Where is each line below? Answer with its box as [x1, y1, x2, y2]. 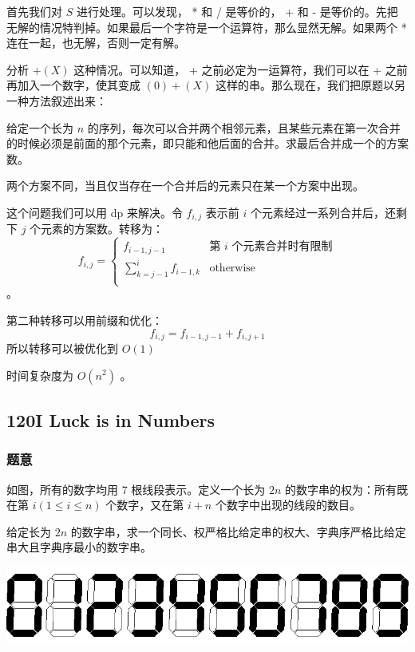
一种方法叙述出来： [6, 92, 107, 109]
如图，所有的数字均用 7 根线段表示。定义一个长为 [6, 480, 266, 497]
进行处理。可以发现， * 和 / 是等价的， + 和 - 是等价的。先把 [76, 3, 398, 19]
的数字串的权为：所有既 [285, 480, 409, 497]
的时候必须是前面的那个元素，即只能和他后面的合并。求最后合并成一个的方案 [6, 135, 409, 152]
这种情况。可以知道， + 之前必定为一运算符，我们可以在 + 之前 [73, 61, 408, 77]
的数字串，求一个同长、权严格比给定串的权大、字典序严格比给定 [70, 523, 406, 539]
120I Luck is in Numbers [6, 407, 215, 432]
